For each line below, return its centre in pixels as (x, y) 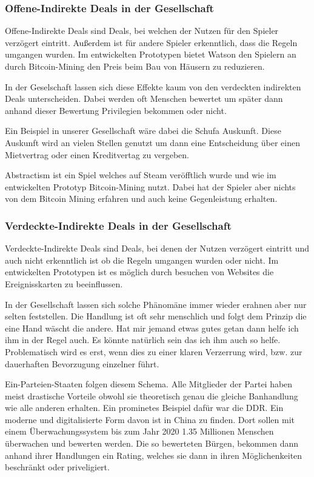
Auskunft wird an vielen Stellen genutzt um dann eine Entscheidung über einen (152, 142)
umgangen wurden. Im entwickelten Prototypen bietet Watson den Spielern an (151, 54)
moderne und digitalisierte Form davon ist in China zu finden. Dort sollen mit (150, 419)
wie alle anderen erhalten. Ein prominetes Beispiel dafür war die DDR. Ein (144, 408)
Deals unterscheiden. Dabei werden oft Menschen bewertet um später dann (144, 98)
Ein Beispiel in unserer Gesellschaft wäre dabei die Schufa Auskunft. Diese (143, 131)
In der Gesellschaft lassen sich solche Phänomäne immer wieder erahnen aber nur (156, 304)
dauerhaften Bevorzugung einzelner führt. (82, 363)
